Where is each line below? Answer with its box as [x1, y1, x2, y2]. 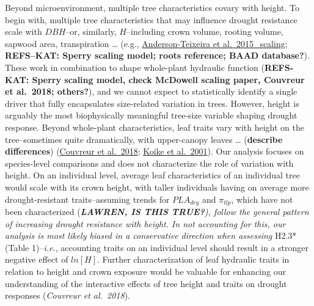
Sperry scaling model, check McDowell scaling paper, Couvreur [32, 73, 305, 86]
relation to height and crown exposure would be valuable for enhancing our [5, 264, 286, 277]
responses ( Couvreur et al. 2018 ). [5, 289, 131, 302]
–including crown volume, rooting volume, [126, 25, 283, 38]
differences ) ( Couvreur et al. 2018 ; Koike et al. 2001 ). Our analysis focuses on [5, 145, 304, 158]
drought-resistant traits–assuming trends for [5, 192, 170, 205]
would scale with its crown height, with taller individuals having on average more [5, 180, 309, 193]
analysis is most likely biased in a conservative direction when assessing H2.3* [5, 229, 297, 242]
